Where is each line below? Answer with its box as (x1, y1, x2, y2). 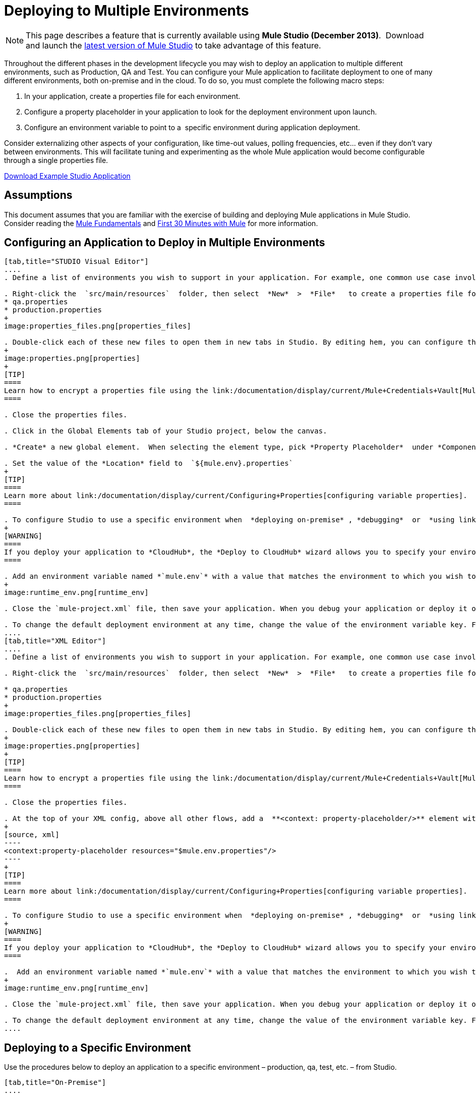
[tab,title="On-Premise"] (4, 1078, 106, 1087)
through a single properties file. (4, 155, 108, 164)
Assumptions (4, 189, 73, 202)
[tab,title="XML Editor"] (4, 637, 106, 645)
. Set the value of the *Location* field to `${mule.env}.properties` (4, 459, 293, 468)
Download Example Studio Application (4, 171, 131, 180)
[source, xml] (4, 831, 59, 839)
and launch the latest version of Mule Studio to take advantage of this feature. (26, 40, 321, 50)
